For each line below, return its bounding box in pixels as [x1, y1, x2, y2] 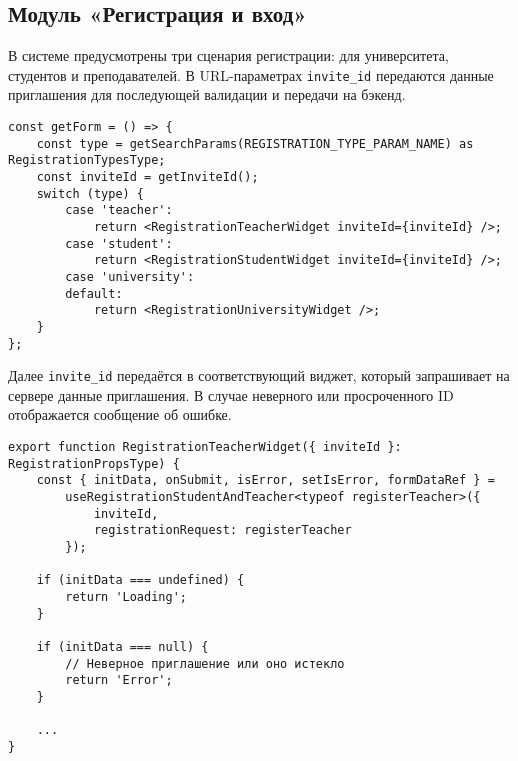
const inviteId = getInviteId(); [36, 170, 259, 185]
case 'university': [65, 269, 195, 284]
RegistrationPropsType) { [8, 456, 180, 471]
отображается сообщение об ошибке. [8, 404, 232, 425]
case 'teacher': [65, 203, 173, 218]
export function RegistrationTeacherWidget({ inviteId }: [8, 440, 402, 455]
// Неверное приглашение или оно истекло [65, 656, 345, 671]
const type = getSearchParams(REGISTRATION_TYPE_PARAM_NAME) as [36, 136, 474, 151]
